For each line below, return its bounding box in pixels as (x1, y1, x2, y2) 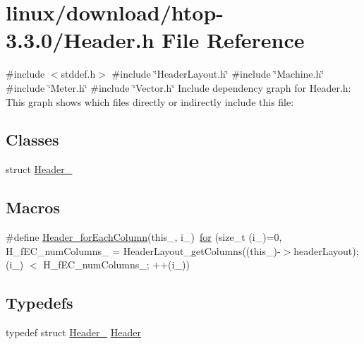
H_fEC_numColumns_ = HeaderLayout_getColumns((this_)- (6, 243, 281, 258)
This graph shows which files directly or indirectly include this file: (6, 94, 294, 109)
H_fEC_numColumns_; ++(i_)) (43, 257, 190, 272)
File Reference (162, 25, 305, 54)
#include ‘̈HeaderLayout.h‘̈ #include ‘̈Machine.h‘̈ (111, 66, 324, 81)
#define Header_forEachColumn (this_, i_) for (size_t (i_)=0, (6, 230, 282, 244)
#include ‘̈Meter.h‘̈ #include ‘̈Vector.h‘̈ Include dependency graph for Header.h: (6, 80, 351, 95)
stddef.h (61, 66, 96, 81)
